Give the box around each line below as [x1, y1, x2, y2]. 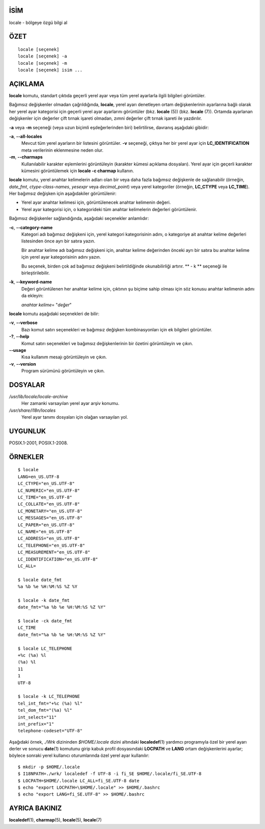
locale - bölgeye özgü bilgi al [9, 20, 68, 26]
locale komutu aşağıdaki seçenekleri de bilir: [9, 311, 100, 317]
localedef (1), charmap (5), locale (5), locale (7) [9, 817, 102, 823]
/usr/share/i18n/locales [9, 407, 56, 413]
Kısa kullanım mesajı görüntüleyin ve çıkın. [21, 354, 107, 360]
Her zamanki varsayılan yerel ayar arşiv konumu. [21, 401, 120, 406]
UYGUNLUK [9, 427, 46, 435]
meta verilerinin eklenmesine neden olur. [21, 147, 104, 153]
